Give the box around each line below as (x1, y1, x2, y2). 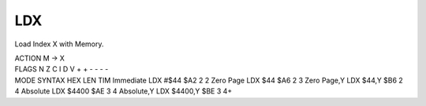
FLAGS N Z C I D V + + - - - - (14, 64, 109, 74)
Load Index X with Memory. (14, 39, 104, 49)
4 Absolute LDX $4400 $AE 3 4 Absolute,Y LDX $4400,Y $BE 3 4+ (14, 86, 233, 96)
